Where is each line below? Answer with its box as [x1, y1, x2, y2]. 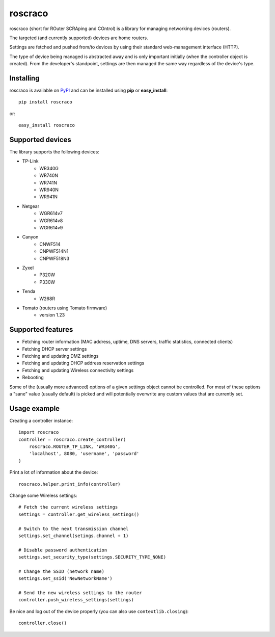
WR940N [39, 187, 59, 193]
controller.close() [18, 620, 67, 626]
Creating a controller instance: [9, 417, 73, 423]
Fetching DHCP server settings [22, 346, 87, 352]
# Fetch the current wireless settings [18, 505, 118, 510]
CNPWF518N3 [39, 255, 70, 261]
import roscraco [18, 430, 59, 435]
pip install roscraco [18, 99, 72, 105]
